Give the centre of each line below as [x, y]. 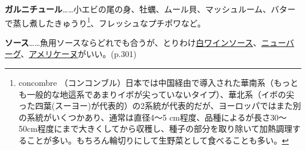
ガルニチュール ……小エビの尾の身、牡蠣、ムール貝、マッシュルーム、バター [150, 9]
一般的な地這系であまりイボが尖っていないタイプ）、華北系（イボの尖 [160, 94]
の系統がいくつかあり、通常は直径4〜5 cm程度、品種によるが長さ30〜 [153, 117]
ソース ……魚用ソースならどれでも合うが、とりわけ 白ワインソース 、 [133, 42]
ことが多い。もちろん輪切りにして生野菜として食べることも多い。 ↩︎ [158, 140]
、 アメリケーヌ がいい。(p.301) [79, 54]
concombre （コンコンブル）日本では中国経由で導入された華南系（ [146, 83]
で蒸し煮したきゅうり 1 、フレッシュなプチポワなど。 [105, 22]
